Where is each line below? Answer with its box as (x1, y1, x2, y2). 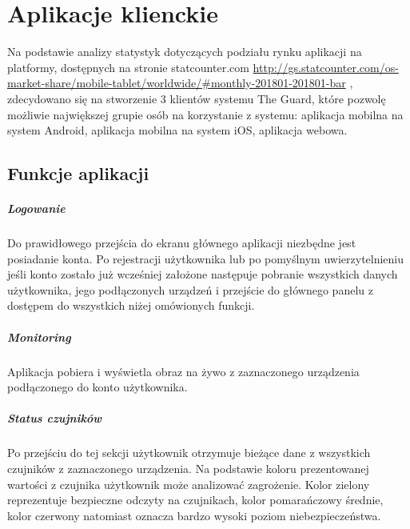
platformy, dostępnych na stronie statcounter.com (7, 58, 249, 75)
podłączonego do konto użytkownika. (7, 379, 188, 395)
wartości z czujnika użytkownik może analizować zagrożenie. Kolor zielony (7, 475, 370, 492)
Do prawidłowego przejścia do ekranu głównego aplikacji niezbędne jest (7, 234, 356, 251)
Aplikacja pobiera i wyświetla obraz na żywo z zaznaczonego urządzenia (7, 363, 360, 379)
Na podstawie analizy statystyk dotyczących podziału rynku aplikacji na (7, 43, 362, 60)
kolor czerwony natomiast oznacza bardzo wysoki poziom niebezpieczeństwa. (7, 507, 381, 523)
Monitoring (7, 328, 71, 345)
